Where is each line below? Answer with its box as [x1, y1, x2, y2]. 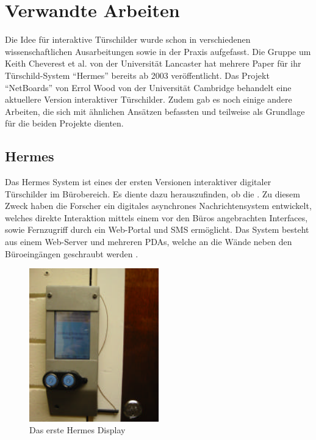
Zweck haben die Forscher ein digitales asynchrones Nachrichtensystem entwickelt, [5, 199, 312, 212]
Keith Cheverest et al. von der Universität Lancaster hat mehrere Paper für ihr [5, 57, 301, 70]
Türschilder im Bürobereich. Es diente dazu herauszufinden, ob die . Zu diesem [5, 187, 300, 200]
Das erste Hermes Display [29, 424, 126, 436]
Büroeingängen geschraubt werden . [5, 247, 138, 260]
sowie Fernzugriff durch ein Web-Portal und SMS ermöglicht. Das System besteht [5, 223, 309, 236]
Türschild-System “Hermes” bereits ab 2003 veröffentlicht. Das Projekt [5, 68, 270, 81]
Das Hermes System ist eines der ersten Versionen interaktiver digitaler [5, 175, 271, 188]
